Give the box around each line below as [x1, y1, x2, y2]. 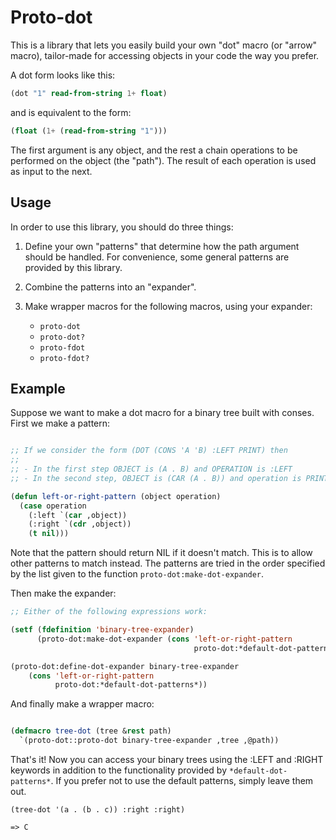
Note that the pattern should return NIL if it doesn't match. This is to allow [10, 547, 313, 559]
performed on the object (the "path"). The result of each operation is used [10, 154, 317, 166]
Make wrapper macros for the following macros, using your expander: [24, 300, 313, 312]
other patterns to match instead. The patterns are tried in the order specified [10, 557, 326, 570]
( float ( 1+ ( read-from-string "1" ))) [10, 126, 168, 136]
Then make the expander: [10, 587, 117, 600]
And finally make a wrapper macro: [10, 698, 155, 710]
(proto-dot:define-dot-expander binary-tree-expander [10, 661, 240, 671]
